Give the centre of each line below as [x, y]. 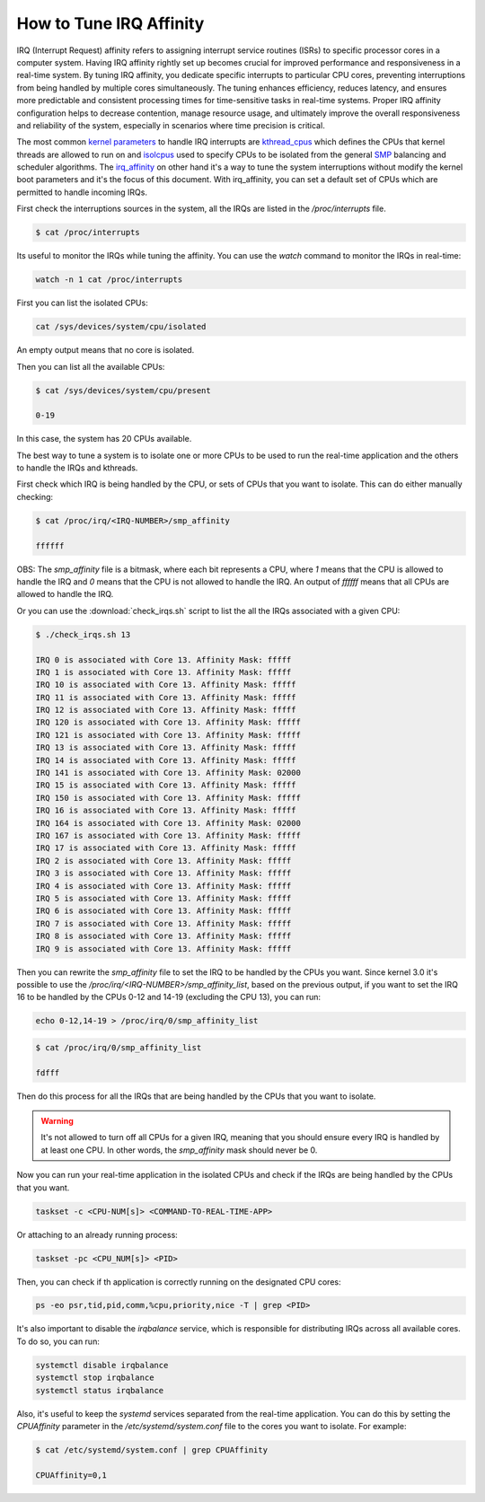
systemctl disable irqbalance [102, 1365]
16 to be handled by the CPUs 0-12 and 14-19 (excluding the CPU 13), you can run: [169, 997]
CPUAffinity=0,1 [71, 1475]
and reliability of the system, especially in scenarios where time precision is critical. [171, 125]
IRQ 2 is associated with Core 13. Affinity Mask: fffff [163, 861]
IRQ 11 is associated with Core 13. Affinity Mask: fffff [166, 697]
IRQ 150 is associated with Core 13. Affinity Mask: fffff [168, 798]
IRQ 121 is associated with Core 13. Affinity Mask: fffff [168, 735]
